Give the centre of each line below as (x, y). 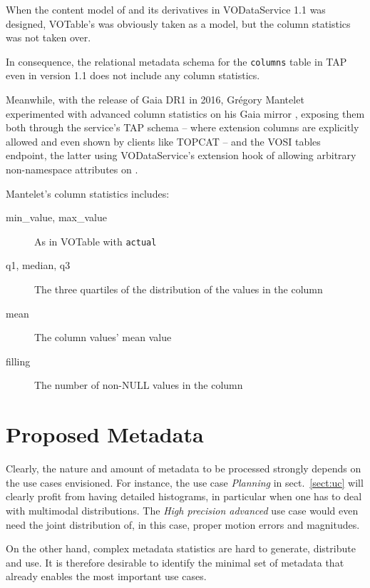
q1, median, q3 (38, 265)
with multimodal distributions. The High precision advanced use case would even (182, 510)
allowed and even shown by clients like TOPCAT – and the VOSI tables (163, 141)
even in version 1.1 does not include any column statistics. (133, 75)
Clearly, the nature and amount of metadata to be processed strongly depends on (184, 468)
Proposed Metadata (105, 434)
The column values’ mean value (103, 337)
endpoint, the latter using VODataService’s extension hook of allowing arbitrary (181, 155)
